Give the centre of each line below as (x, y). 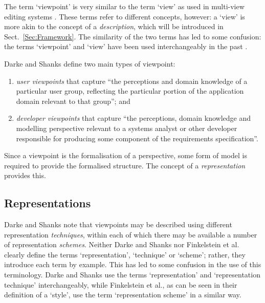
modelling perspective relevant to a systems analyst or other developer (127, 128)
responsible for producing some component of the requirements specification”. (137, 138)
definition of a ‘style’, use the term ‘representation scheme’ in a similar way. (123, 295)
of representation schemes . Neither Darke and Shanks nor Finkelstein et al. (122, 244)
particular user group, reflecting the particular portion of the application (130, 91)
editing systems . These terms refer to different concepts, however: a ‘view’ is (125, 16)
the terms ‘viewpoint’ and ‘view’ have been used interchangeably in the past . (126, 46)
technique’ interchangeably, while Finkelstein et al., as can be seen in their (121, 284)
